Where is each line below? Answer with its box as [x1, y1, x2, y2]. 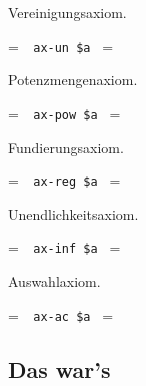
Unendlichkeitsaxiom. [8, 203, 139, 224]
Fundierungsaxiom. [8, 136, 124, 157]
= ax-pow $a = [8, 102, 121, 123]
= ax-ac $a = [8, 304, 114, 325]
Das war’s [8, 353, 111, 384]
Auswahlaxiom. [8, 271, 101, 291]
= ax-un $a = [8, 35, 114, 56]
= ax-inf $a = [8, 237, 121, 258]
